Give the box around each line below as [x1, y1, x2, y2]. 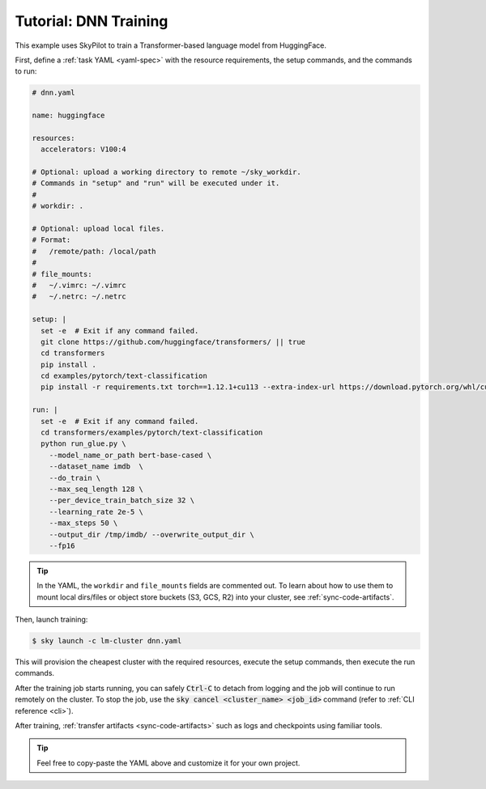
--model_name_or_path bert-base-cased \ [49, 450, 212, 460]
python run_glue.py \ [40, 439, 127, 448]
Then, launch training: [15, 615, 88, 625]
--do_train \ [49, 473, 101, 482]
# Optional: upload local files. [32, 224, 165, 233]
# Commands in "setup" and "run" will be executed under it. [32, 179, 280, 188]
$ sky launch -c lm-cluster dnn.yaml [32, 636, 182, 646]
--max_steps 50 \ [49, 519, 118, 528]
